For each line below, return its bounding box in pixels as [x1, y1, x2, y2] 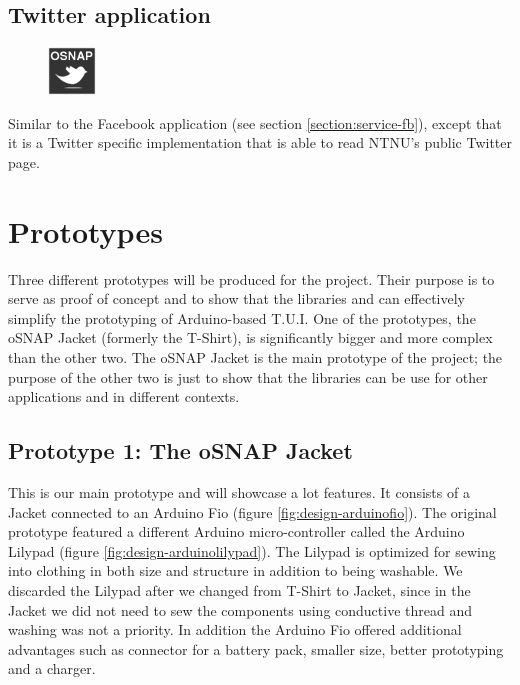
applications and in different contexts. [8, 386, 240, 407]
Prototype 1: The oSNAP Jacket [8, 435, 353, 466]
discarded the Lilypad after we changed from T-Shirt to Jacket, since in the [8, 580, 471, 601]
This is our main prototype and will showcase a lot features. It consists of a [8, 482, 470, 503]
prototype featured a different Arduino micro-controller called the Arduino [8, 521, 465, 542]
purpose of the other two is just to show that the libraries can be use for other [8, 366, 488, 387]
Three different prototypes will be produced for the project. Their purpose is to [8, 268, 495, 289]
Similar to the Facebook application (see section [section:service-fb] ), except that [8, 112, 502, 133]
